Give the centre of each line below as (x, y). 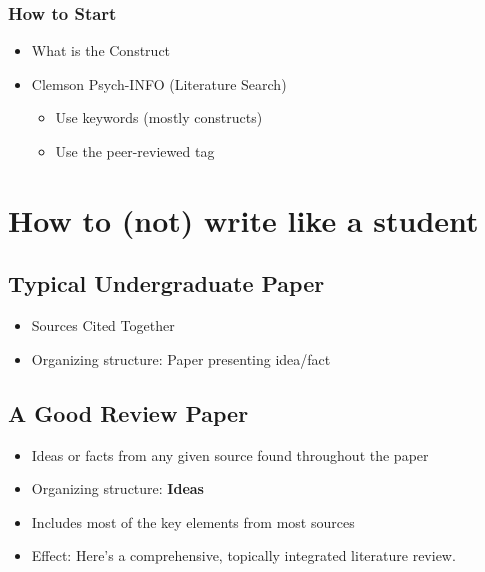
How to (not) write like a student (243, 219)
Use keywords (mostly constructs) (159, 117)
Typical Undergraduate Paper (166, 283)
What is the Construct (101, 50)
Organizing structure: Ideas (117, 488)
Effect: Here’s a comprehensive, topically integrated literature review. (243, 555)
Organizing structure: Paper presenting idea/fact (181, 358)
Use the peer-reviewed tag (135, 151)
